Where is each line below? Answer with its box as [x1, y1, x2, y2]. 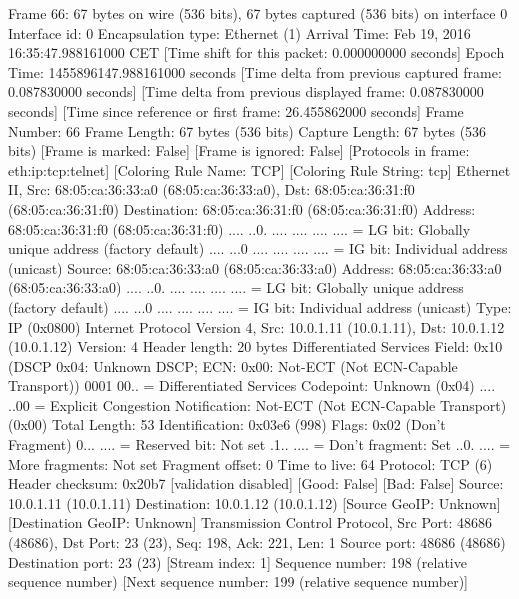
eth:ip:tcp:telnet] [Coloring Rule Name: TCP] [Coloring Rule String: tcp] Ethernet [8, 159, 511, 180]
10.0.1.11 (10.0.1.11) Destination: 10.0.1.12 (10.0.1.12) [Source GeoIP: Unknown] [8, 492, 501, 513]
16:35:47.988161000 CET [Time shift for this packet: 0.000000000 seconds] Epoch [8, 42, 505, 63]
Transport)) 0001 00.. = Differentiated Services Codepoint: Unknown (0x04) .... [8, 375, 496, 396]
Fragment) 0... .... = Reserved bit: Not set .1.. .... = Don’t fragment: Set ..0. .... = [8, 434, 511, 455]
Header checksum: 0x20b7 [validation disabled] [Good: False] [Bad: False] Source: [8, 473, 504, 494]
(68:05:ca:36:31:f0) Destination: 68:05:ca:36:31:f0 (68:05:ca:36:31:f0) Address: [8, 198, 476, 219]
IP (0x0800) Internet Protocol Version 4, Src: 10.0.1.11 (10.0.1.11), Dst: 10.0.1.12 [8, 316, 505, 337]
